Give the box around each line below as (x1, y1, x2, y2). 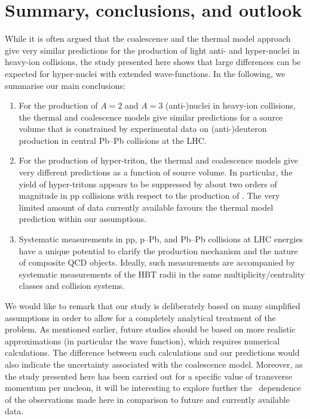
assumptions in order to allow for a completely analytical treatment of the (5, 311, 276, 324)
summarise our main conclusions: (5, 79, 125, 91)
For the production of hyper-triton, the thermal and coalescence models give (19, 154, 299, 167)
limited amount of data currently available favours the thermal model (19, 201, 274, 213)
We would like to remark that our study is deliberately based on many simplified (5, 300, 300, 312)
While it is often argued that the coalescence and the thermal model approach (5, 32, 291, 45)
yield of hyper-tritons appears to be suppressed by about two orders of (19, 177, 277, 190)
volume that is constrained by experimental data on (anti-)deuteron (19, 122, 267, 135)
